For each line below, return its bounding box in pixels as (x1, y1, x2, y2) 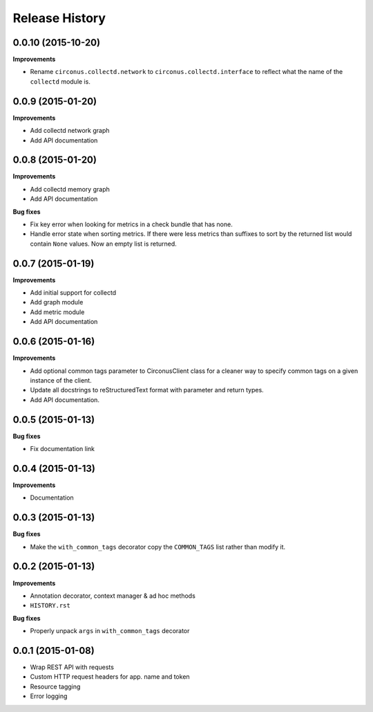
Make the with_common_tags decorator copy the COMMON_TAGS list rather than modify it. (30, 542, 286, 551)
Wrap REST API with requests (30, 663, 114, 671)
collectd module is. (30, 77, 91, 86)
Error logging (30, 692, 68, 700)
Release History (12, 10, 106, 26)
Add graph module (30, 298, 84, 307)
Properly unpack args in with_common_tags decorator (30, 627, 190, 635)
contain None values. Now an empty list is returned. (30, 239, 178, 248)
